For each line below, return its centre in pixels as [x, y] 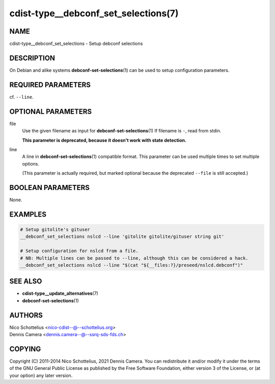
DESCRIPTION [32, 58]
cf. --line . [21, 97]
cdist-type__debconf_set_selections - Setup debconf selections [76, 44]
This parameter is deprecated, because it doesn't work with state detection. [104, 140]
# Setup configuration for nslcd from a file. [79, 251]
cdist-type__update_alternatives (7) [60, 293]
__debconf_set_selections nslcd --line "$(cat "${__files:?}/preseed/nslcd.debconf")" [132, 265]
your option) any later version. [41, 375]
